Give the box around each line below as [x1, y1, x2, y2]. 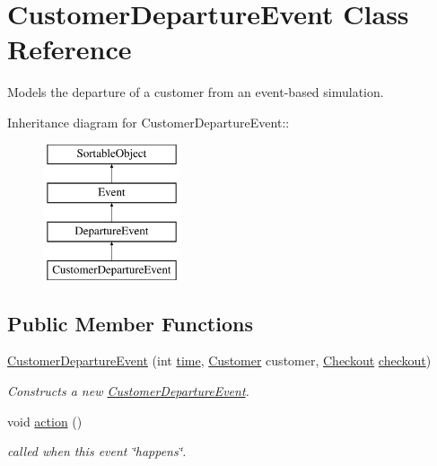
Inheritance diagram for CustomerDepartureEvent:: [7, 112, 290, 131]
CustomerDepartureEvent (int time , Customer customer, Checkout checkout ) [7, 351, 432, 370]
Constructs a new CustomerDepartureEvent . [7, 382, 249, 400]
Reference [7, 31, 132, 67]
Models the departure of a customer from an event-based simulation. [7, 83, 384, 101]
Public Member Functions [7, 309, 253, 337]
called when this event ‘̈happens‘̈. [7, 442, 187, 461]
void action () [7, 411, 83, 430]
